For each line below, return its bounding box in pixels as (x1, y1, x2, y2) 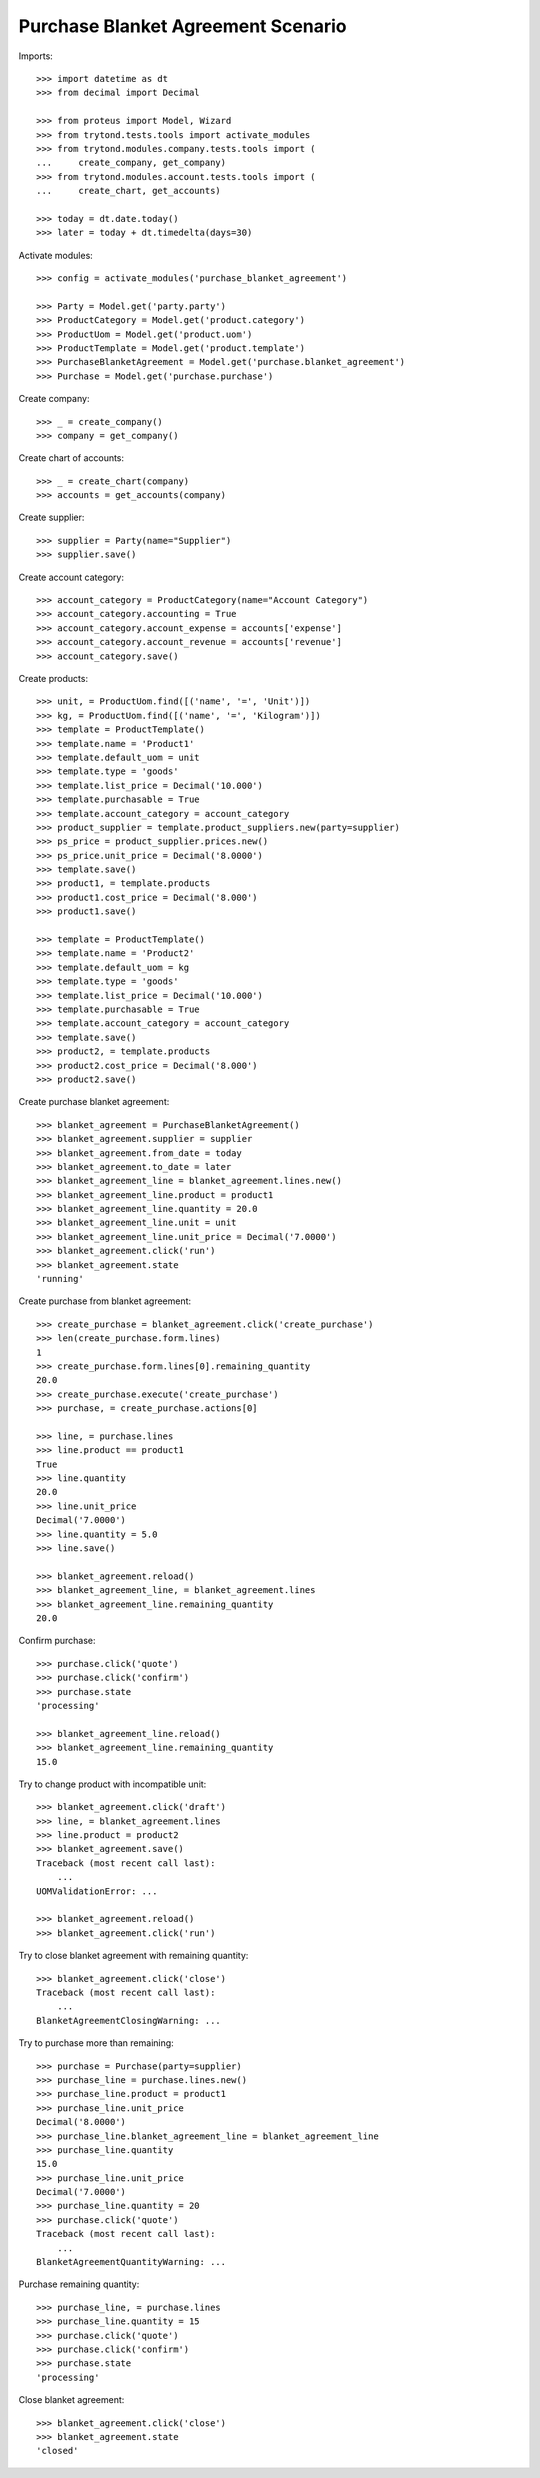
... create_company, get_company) (36, 157, 227, 169)
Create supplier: (18, 511, 85, 524)
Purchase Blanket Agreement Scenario (18, 15, 347, 37)
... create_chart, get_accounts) (36, 185, 222, 197)
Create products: (18, 673, 89, 684)
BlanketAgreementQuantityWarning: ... (36, 2256, 227, 2268)
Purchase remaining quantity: (18, 2278, 140, 2290)
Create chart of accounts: (18, 452, 125, 464)
